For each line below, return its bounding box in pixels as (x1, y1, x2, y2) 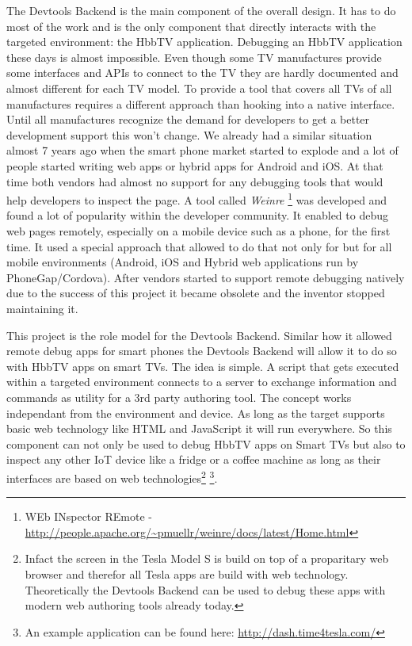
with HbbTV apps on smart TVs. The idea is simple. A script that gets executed (6, 357, 399, 374)
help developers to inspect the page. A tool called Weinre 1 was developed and (6, 189, 387, 208)
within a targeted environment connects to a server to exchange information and (6, 373, 397, 390)
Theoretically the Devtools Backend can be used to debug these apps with (25, 581, 386, 598)
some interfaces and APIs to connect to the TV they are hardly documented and (6, 64, 399, 81)
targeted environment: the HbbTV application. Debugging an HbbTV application (6, 33, 402, 50)
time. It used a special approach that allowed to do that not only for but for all (6, 238, 392, 254)
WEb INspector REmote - (25, 508, 152, 525)
